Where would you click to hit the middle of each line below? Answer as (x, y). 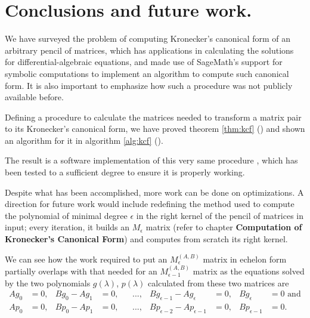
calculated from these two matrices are (218, 283)
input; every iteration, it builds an (67, 227)
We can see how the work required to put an (86, 259)
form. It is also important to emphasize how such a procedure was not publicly (149, 85)
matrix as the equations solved (249, 271)
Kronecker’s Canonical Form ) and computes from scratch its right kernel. (146, 239)
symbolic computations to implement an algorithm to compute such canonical (147, 73)
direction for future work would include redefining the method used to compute (150, 204)
